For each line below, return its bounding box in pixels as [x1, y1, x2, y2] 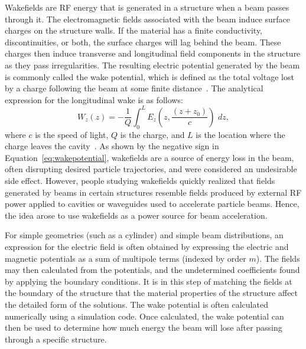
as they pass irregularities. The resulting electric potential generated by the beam [5, 58, 300, 71]
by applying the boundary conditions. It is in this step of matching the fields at [5, 275, 292, 287]
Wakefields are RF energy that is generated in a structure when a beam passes [5, 1, 289, 13]
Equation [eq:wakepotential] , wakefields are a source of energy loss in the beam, [5, 151, 294, 163]
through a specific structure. [5, 332, 107, 345]
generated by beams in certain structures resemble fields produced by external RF [5, 186, 302, 198]
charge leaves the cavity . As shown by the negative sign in [5, 140, 219, 152]
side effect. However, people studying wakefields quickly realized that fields [5, 174, 275, 187]
